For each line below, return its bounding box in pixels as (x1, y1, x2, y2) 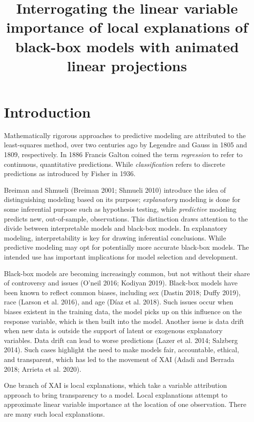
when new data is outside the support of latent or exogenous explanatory (4, 325, 223, 336)
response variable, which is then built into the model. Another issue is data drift (4, 316, 244, 326)
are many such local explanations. (4, 408, 105, 419)
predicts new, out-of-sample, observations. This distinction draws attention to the (4, 213, 248, 223)
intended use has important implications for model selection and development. (4, 252, 238, 261)
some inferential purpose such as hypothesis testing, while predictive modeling (4, 204, 237, 214)
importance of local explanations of (6, 17, 248, 37)
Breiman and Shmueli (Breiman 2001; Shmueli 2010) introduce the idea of (4, 184, 226, 195)
